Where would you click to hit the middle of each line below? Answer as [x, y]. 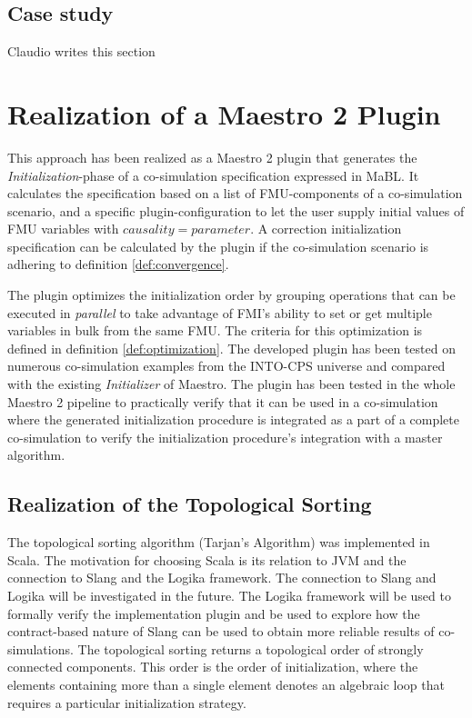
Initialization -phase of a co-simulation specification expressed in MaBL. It [213, 175]
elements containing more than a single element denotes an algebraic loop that [226, 684]
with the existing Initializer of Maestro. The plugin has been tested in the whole [231, 384]
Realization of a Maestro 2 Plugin [224, 113]
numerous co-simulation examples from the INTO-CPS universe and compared [226, 366]
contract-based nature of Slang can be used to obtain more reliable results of [221, 631]
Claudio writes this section [81, 51]
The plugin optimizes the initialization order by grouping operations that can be [231, 295]
